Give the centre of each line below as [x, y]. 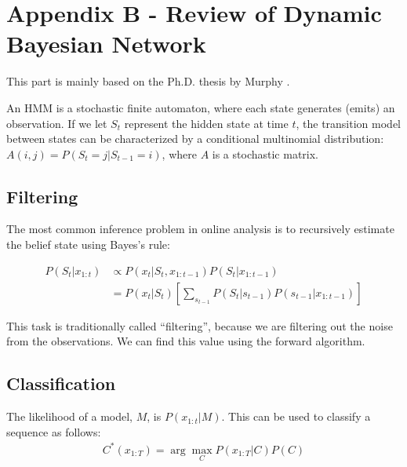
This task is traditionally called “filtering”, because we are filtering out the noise [200, 325]
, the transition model [348, 123]
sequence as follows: [54, 431]
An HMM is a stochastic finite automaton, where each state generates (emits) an [201, 107]
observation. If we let [57, 123]
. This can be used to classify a [296, 416]
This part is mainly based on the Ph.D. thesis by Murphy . [148, 81]
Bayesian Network [106, 44]
